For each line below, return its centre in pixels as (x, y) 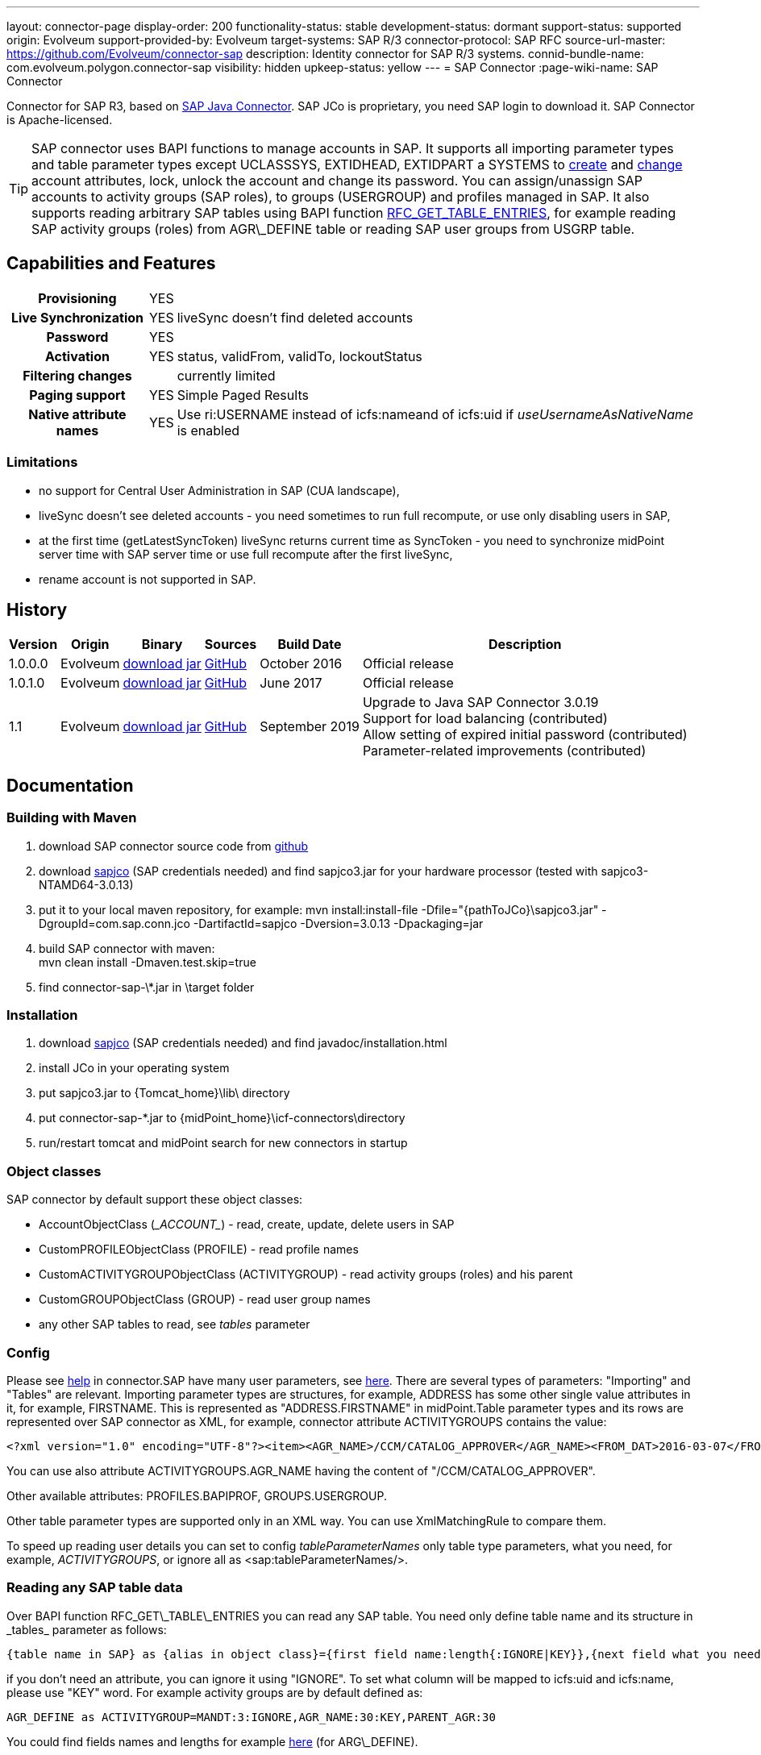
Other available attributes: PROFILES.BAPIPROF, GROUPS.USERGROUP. (197, 1495)
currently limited (226, 375)
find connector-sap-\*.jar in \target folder (147, 987)
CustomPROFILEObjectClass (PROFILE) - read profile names (199, 1250)
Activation (77, 356)
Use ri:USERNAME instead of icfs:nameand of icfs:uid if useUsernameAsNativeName (435, 414)
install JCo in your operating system (134, 1068)
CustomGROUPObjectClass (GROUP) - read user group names (205, 1300)
